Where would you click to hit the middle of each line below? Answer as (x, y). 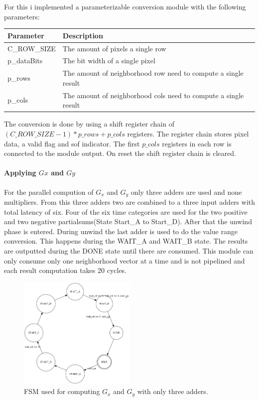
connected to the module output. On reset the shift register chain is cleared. (120, 153)
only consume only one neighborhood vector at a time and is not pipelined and (125, 260)
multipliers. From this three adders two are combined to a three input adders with (129, 201)
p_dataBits (25, 61)
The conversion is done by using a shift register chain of (89, 124)
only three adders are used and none (186, 192)
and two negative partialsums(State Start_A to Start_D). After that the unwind (128, 221)
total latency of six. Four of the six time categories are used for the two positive (126, 211)
